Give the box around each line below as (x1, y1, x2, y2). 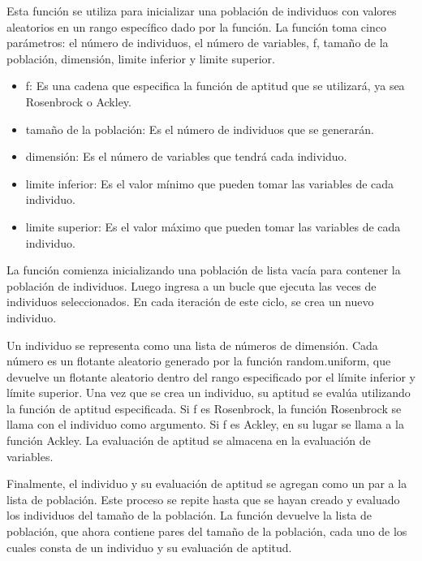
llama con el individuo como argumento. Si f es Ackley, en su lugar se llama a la (6, 416, 404, 433)
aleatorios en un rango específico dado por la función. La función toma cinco (6, 18, 386, 35)
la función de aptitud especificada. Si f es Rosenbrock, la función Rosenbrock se (6, 399, 402, 416)
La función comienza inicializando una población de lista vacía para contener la (6, 261, 401, 278)
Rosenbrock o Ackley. (25, 93, 131, 110)
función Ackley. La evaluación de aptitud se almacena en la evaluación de (6, 432, 371, 449)
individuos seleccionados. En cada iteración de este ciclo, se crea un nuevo (6, 293, 374, 310)
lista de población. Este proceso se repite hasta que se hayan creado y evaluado (6, 490, 400, 507)
